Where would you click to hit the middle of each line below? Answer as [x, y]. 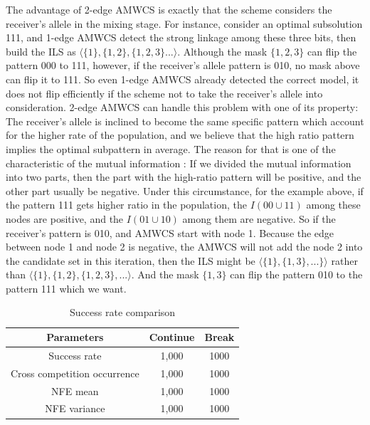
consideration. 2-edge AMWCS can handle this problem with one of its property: [182, 107]
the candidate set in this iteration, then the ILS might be [131, 260]
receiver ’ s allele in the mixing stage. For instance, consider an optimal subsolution [184, 23]
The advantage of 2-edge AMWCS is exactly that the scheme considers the [169, 9]
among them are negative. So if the [259, 218]
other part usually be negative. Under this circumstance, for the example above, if [185, 190]
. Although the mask [222, 51]
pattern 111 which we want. [66, 288]
